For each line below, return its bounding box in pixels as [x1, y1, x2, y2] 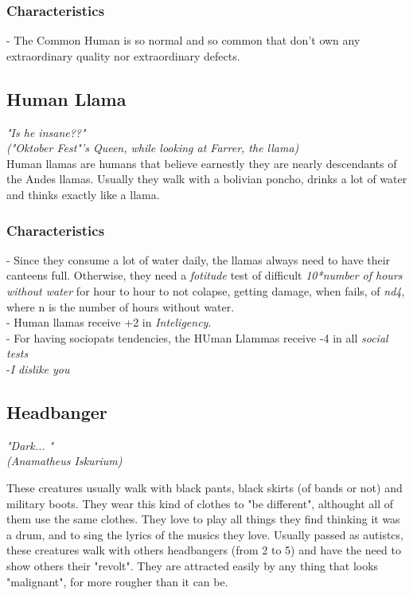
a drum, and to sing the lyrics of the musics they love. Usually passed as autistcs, [6, 526, 403, 542]
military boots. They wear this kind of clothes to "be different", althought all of [6, 495, 394, 511]
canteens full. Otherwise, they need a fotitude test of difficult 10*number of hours [6, 267, 403, 284]
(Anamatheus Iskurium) [6, 452, 123, 469]
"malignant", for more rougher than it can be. [6, 573, 228, 589]
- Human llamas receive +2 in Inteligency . [6, 314, 212, 331]
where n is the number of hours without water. [6, 298, 235, 315]
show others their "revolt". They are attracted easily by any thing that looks [6, 557, 379, 573]
